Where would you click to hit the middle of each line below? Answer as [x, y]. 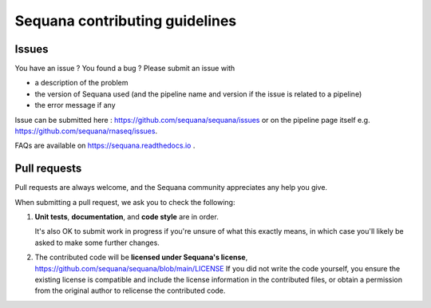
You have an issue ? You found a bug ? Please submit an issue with [125, 69]
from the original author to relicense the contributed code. [130, 290]
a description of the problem [81, 83]
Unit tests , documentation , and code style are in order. [127, 217]
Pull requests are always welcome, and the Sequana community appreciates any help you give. [171, 188]
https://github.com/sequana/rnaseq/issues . [86, 131]
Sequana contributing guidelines [126, 21]
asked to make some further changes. [97, 243]
